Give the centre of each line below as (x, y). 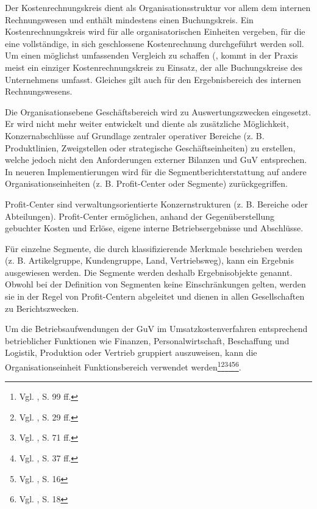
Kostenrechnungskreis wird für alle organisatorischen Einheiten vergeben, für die (155, 31)
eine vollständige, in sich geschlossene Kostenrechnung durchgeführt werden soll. (155, 43)
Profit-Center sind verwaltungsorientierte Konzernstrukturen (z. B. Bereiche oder (157, 204)
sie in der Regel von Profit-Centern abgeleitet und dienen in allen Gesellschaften (155, 296)
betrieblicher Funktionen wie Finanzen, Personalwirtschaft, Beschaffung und (147, 340)
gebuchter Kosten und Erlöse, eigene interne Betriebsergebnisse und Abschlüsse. (154, 228)
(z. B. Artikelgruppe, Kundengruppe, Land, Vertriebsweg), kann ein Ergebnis (149, 260)
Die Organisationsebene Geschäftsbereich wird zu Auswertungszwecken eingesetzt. (158, 111)
